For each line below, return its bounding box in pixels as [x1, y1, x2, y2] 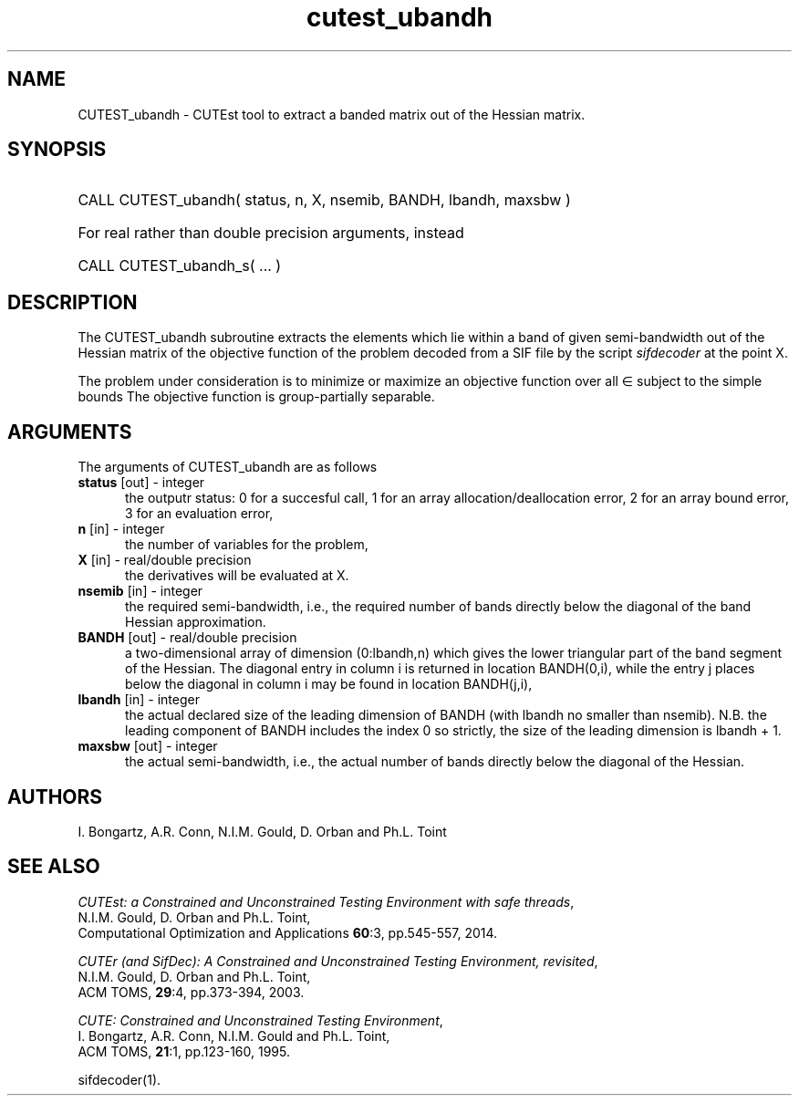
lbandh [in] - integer [78, 692, 200, 708]
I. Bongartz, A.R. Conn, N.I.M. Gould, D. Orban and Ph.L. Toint [78, 823, 447, 839]
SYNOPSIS [7, 138, 107, 161]
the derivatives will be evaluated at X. [125, 567, 349, 584]
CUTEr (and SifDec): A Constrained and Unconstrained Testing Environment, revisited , [78, 952, 598, 969]
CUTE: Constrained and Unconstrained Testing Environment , [78, 1012, 443, 1028]
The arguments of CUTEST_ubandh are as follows [78, 459, 378, 475]
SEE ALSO [7, 855, 100, 879]
